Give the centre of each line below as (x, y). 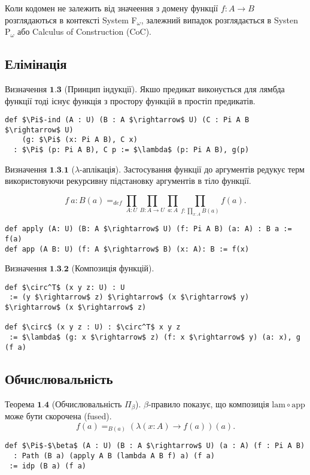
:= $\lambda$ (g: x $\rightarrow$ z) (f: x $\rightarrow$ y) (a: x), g (155, 338)
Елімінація (36, 64)
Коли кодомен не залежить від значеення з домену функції (112, 8)
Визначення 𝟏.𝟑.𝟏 (37, 170)
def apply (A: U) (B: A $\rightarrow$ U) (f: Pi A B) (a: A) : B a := (148, 229)
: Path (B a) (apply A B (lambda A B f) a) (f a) (114, 456)
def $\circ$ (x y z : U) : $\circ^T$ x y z (93, 327)
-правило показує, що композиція (209, 403)
